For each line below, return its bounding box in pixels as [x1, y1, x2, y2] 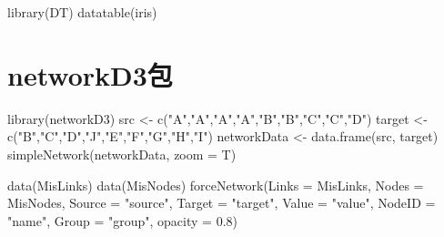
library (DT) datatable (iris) [7, 3, 157, 21]
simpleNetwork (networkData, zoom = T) [7, 144, 237, 163]
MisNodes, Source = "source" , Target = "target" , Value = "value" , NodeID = [7, 193, 436, 212]
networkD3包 [7, 56, 173, 93]
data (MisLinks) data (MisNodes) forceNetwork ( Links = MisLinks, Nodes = [7, 175, 424, 194]
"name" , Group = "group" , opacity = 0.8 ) [7, 211, 238, 230]
